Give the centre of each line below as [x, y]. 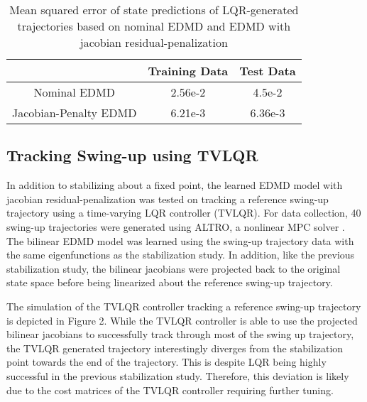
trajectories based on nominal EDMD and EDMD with [154, 26]
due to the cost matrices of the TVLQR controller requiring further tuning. [170, 390]
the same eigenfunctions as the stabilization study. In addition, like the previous [181, 255]
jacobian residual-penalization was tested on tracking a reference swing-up [168, 199]
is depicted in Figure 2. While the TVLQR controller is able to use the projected [182, 320]
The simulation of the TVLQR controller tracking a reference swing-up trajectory [184, 306]
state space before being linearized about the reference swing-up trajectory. [170, 282]
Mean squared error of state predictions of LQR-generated [154, 10]
